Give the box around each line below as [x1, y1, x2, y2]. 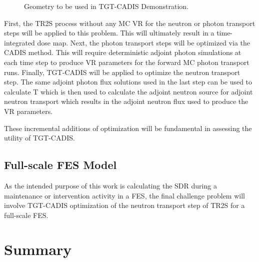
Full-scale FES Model [4, 157, 117, 172]
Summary [4, 239, 72, 259]
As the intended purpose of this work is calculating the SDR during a [4, 180, 217, 190]
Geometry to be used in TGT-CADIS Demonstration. [24, 1, 189, 11]
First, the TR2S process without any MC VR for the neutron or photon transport [4, 17, 255, 28]
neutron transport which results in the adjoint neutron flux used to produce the [4, 96, 248, 106]
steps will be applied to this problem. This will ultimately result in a [4, 27, 214, 38]
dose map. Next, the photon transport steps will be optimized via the [37, 37, 250, 47]
